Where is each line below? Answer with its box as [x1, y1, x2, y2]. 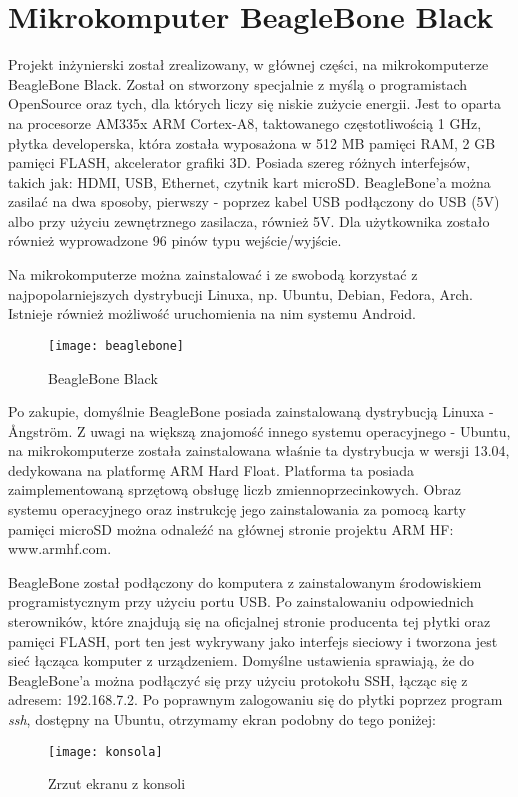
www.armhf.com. [8, 538, 112, 559]
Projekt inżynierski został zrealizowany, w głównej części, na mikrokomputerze [8, 54, 489, 75]
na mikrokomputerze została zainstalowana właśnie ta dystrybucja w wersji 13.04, [8, 440, 510, 461]
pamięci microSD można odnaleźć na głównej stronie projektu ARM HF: [8, 518, 454, 539]
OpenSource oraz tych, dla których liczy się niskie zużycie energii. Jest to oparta [8, 93, 501, 114]
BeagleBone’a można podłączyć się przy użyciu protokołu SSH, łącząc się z [8, 669, 468, 690]
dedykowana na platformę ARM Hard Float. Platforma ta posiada [8, 459, 415, 480]
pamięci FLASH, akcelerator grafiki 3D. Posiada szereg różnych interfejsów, [8, 152, 471, 173]
